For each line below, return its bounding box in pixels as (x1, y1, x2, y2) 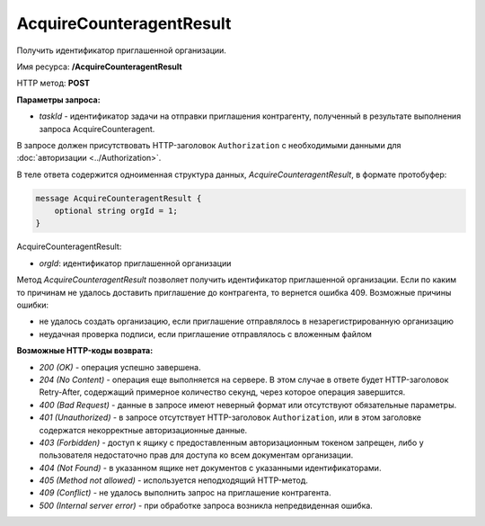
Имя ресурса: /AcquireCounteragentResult (16, 61, 183, 72)
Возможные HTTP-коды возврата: (16, 345, 154, 356)
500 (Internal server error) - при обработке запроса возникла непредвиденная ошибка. (39, 500, 373, 511)
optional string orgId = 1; (54, 206, 179, 216)
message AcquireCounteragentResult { (35, 193, 202, 203)
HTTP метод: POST (16, 77, 90, 89)
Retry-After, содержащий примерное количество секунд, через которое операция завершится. (39, 387, 406, 397)
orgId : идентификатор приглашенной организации (39, 257, 232, 269)
